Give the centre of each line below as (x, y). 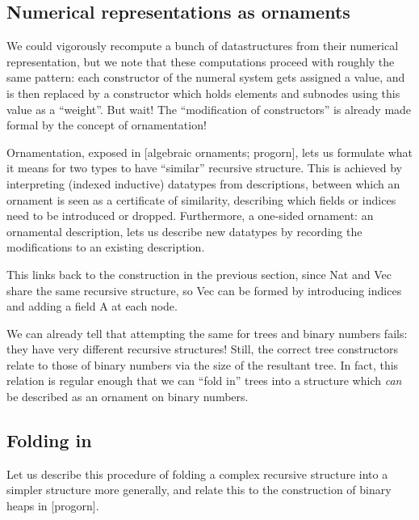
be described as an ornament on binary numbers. (128, 397)
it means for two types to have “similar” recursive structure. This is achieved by (204, 168)
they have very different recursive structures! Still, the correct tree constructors (202, 349)
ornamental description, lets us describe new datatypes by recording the (184, 231)
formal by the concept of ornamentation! (107, 125)
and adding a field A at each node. (92, 306)
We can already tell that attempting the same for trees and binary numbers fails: (207, 333)
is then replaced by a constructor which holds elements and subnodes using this (203, 93)
